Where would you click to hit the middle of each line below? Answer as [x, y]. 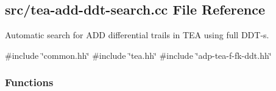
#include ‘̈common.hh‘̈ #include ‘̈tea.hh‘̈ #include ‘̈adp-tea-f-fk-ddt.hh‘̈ [138, 55]
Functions [29, 82]
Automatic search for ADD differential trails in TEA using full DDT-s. [137, 35]
